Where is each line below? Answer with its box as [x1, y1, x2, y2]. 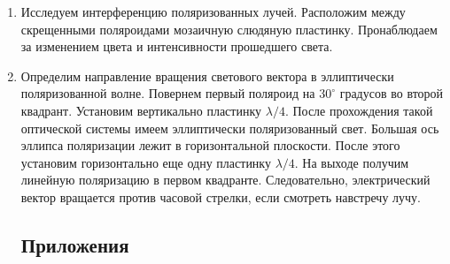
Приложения [20, 230, 129, 258]
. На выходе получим [294, 153, 409, 171]
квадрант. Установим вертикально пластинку [20, 101, 262, 119]
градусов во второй [339, 84, 444, 102]
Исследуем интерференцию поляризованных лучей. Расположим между [20, 3, 406, 20]
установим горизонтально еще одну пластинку [20, 153, 271, 171]
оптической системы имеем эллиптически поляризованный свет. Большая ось [20, 118, 439, 137]
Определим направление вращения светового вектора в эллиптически [20, 66, 394, 85]
